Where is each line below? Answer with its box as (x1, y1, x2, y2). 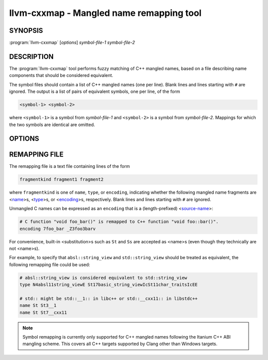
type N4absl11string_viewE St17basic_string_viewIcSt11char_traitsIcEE (19, 282, 198, 288)
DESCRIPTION (9, 52, 54, 61)
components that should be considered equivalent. (9, 72, 114, 78)
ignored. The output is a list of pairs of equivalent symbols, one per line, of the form (9, 88, 181, 94)
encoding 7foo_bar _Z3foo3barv (19, 226, 96, 231)
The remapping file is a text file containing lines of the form (9, 163, 130, 169)
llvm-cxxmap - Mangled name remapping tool (9, 7, 202, 18)
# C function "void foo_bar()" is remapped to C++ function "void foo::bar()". (19, 219, 219, 224)
